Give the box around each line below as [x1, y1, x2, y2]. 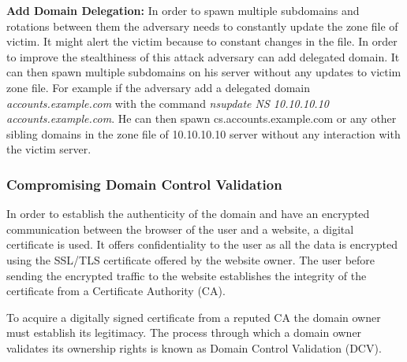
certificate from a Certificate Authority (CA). [6, 283, 226, 299]
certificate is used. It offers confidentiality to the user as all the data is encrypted [6, 236, 398, 253]
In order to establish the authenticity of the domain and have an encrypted [6, 205, 370, 222]
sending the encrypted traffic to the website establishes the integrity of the [6, 267, 367, 283]
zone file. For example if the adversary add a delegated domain [6, 79, 310, 95]
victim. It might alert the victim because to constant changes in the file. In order [6, 33, 398, 50]
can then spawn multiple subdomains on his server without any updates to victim [6, 64, 401, 80]
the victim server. [6, 141, 91, 157]
